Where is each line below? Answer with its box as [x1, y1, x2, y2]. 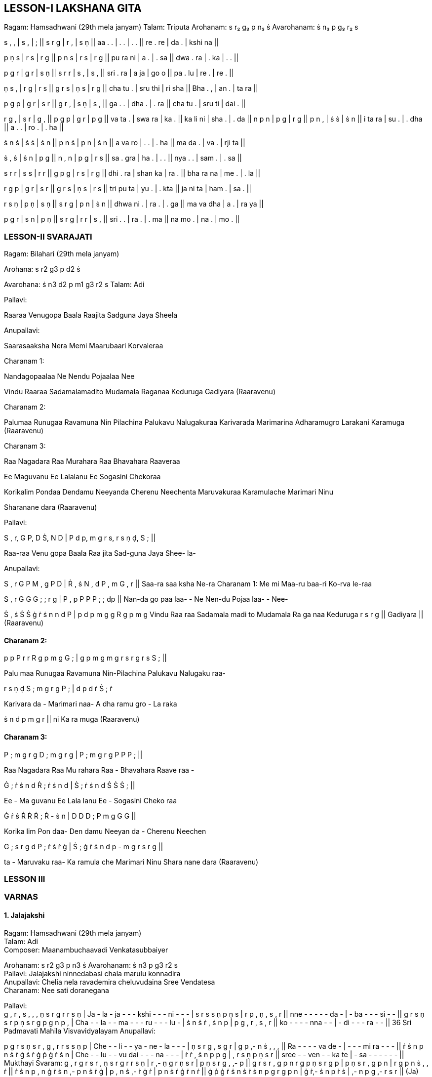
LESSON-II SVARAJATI [4, 231, 92, 242]
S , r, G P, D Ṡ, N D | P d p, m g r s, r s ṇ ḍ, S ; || [4, 534, 156, 542]
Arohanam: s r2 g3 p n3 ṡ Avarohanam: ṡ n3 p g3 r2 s [4, 960, 178, 969]
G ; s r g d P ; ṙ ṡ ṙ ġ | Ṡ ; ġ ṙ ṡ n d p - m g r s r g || [4, 842, 163, 851]
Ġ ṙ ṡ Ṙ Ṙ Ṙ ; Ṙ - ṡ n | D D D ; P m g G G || [4, 811, 136, 820]
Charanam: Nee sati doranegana [4, 986, 109, 994]
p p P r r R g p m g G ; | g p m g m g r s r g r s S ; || [4, 654, 167, 663]
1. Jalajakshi [4, 911, 45, 919]
